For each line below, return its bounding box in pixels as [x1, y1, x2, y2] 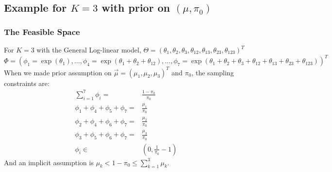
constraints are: [4, 78, 50, 88]
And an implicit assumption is [4, 157, 94, 167]
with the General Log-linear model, [36, 45, 141, 54]
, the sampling [191, 67, 234, 77]
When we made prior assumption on [4, 67, 112, 77]
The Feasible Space [4, 25, 80, 37]
